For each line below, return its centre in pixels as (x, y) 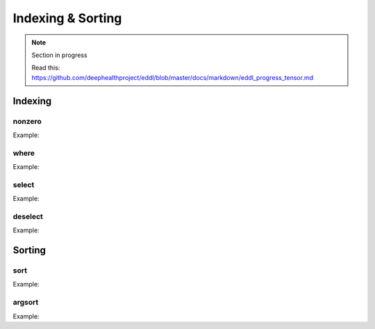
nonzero (27, 121)
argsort (26, 303)
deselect (28, 216)
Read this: (46, 68)
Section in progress (59, 55)
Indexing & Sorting (67, 18)
